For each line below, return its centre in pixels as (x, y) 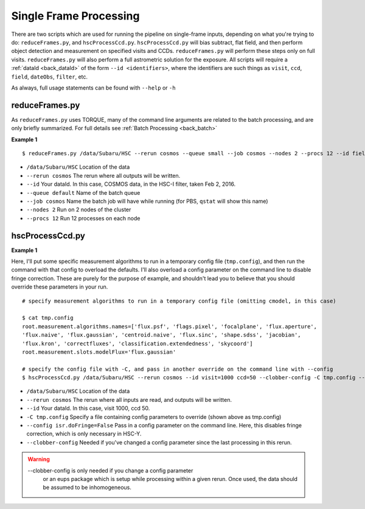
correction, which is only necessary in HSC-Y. (84, 434)
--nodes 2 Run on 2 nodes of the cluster (79, 209)
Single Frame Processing (75, 16)
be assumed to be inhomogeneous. (87, 488)
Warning (39, 459)
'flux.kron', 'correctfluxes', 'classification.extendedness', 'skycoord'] (137, 343)
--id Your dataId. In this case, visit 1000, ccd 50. (88, 409)
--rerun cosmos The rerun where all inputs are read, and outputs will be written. (129, 399)
